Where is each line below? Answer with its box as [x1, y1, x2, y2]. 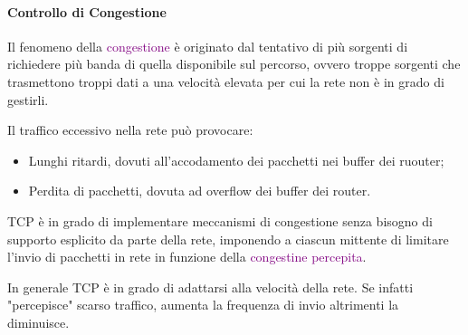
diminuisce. [7, 312, 70, 331]
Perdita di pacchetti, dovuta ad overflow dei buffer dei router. [28, 181, 371, 200]
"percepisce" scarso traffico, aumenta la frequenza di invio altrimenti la [7, 295, 399, 314]
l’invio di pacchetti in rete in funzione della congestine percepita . [7, 247, 367, 266]
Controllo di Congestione [7, 2, 167, 21]
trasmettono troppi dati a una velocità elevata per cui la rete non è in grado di [7, 72, 444, 91]
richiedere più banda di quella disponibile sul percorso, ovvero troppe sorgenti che [7, 54, 461, 73]
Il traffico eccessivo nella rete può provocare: [7, 120, 253, 139]
